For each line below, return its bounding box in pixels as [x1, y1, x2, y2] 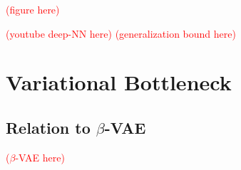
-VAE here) [15, 149, 65, 164]
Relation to [6, 116, 91, 138]
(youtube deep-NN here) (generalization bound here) [6, 26, 236, 41]
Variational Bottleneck [6, 68, 232, 97]
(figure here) [6, 2, 60, 16]
